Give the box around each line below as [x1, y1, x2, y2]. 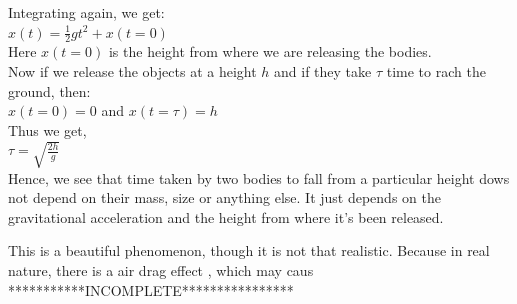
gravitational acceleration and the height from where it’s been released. [8, 206, 444, 227]
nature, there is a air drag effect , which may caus [8, 260, 314, 281]
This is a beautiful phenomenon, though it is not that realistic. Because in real [8, 240, 490, 261]
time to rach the [386, 61, 486, 82]
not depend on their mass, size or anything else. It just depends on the [8, 187, 441, 208]
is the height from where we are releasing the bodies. [108, 41, 432, 62]
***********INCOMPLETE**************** [8, 279, 294, 300]
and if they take [274, 61, 372, 82]
